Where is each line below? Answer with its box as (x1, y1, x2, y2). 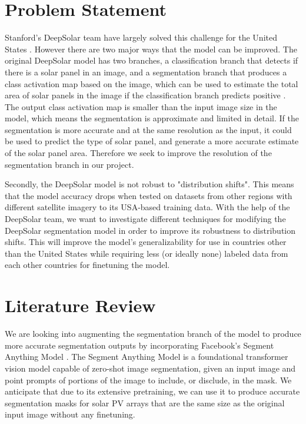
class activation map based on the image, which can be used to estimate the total (5, 77, 298, 90)
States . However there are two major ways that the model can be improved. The (5, 42, 297, 55)
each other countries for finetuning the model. (5, 259, 170, 271)
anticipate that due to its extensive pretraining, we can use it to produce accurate (5, 385, 300, 397)
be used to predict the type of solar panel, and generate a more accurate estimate (5, 135, 299, 147)
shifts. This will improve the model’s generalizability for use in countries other (5, 236, 287, 248)
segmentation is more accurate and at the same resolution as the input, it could (5, 123, 292, 135)
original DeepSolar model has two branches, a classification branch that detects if (5, 54, 298, 67)
